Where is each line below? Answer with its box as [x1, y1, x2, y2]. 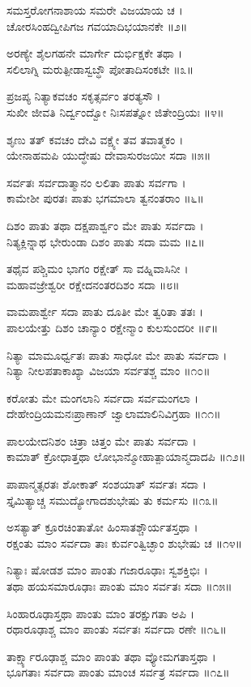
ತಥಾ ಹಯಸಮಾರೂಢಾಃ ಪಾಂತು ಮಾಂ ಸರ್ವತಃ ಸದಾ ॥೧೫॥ [6, 578, 232, 595]
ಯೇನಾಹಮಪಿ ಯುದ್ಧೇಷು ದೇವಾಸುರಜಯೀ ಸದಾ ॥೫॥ [6, 147, 211, 164]
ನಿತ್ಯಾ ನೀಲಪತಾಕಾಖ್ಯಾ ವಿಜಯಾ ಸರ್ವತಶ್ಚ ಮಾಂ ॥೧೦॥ [6, 362, 211, 379]
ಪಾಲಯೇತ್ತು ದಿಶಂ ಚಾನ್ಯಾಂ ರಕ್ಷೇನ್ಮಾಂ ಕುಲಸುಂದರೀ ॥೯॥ [6, 318, 219, 335]
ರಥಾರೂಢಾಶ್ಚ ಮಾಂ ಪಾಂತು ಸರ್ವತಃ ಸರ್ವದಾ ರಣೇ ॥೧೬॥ [6, 621, 227, 638]
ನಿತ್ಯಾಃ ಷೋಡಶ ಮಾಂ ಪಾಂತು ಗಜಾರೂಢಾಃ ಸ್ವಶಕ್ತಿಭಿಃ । [6, 561, 208, 578]
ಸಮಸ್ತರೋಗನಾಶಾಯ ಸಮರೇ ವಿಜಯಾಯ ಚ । [6, 2, 183, 18]
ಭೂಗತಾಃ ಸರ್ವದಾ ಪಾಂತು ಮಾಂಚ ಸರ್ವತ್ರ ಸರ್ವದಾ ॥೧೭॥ [6, 664, 230, 681]
